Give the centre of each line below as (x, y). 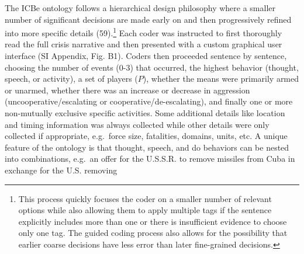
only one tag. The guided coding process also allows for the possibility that (153, 233)
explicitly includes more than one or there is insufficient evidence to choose (153, 221)
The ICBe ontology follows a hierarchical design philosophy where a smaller (140, 8)
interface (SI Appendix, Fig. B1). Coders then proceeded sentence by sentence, (146, 56)
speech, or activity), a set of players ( (71, 79)
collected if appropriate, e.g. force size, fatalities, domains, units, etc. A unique (146, 136)
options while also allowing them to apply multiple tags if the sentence (145, 210)
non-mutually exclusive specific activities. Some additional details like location (145, 113)
